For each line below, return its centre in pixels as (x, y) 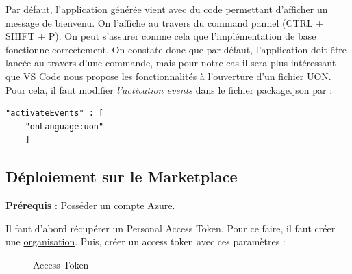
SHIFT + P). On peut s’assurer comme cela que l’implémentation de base (161, 36)
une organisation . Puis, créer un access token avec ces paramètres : (146, 241)
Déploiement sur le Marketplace (122, 176)
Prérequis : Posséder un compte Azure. (90, 205)
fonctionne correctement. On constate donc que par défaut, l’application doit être (176, 49)
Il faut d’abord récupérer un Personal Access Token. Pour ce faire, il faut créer (171, 228)
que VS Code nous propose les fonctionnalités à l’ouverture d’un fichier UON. (168, 76)
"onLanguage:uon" (64, 126)
